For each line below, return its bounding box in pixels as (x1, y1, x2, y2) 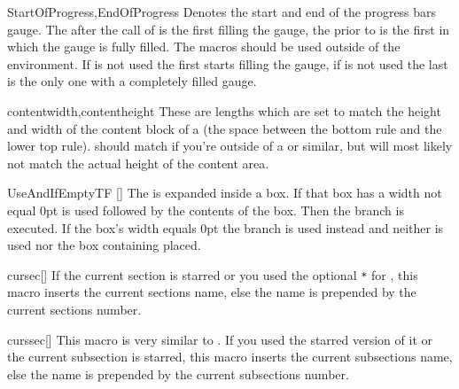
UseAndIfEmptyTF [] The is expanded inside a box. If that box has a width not (7, 183, 442, 202)
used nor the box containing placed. (7, 236, 201, 254)
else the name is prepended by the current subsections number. (7, 364, 349, 383)
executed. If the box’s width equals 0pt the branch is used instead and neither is (7, 218, 444, 237)
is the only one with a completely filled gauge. (7, 72, 257, 90)
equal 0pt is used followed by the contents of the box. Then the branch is (7, 200, 404, 219)
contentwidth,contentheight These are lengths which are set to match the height (7, 101, 441, 120)
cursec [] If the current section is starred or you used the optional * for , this (7, 265, 418, 284)
